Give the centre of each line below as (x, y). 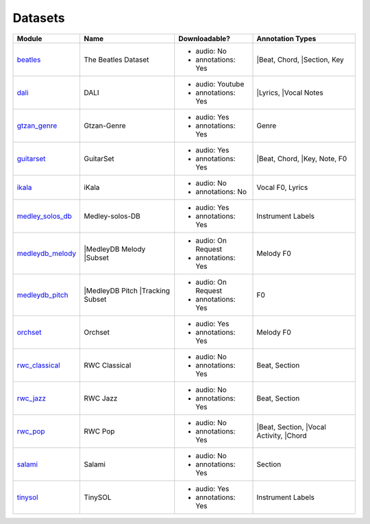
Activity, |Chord (282, 436)
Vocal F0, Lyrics (282, 187)
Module (29, 38)
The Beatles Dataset (116, 60)
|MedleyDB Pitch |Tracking (127, 290)
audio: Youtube (220, 84)
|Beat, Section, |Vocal (292, 427)
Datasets (39, 18)
